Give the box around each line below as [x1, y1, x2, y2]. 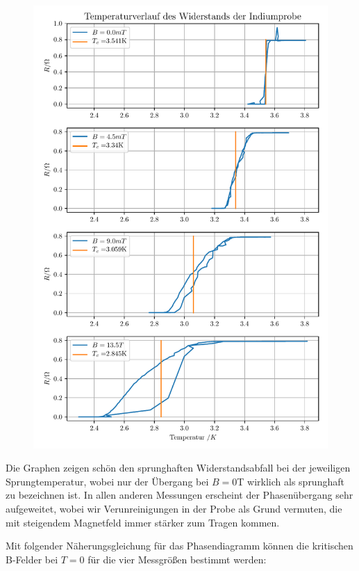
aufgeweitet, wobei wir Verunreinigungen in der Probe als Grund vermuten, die [6, 501, 342, 515]
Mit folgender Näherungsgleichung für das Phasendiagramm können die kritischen [6, 538, 353, 553]
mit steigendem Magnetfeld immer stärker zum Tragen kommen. [6, 515, 280, 529]
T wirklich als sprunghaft [237, 474, 344, 488]
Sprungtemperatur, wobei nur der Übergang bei [6, 474, 209, 488]
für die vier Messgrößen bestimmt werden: [87, 552, 267, 566]
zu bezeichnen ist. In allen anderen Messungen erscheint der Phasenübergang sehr [6, 488, 353, 502]
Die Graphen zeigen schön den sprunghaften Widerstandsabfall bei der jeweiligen [6, 460, 351, 475]
